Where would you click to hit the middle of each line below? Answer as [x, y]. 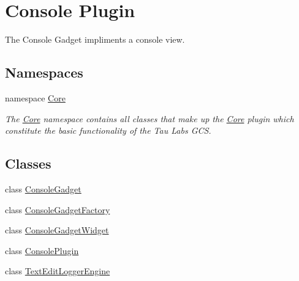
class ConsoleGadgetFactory [58, 209]
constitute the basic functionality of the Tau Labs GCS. [108, 130]
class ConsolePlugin [42, 250]
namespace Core [35, 97]
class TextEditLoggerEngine [58, 271]
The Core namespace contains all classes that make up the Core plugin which [149, 118]
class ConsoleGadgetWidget [57, 230]
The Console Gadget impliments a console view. [95, 39]
